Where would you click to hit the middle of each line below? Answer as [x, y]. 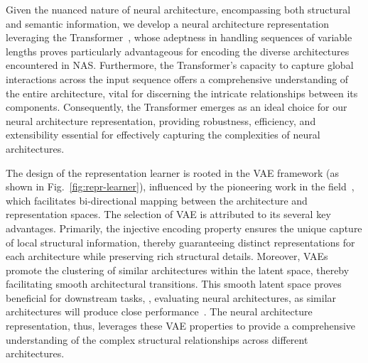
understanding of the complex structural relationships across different [157, 339]
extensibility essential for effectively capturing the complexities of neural [163, 135]
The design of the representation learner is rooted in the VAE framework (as [172, 172]
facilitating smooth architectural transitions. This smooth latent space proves [174, 284]
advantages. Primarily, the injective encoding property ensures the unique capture [184, 228]
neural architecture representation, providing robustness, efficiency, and [161, 120]
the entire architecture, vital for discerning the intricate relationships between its [182, 93]
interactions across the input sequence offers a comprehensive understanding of [177, 78]
